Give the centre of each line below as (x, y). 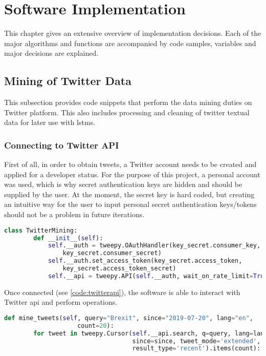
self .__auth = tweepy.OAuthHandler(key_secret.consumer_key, (154, 246)
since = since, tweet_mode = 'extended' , (196, 341)
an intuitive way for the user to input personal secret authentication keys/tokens (130, 204)
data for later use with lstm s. (50, 122)
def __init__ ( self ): (68, 238)
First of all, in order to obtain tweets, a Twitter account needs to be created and (130, 164)
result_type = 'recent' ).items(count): (196, 349)
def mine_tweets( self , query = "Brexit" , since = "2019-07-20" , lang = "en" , (129, 318)
